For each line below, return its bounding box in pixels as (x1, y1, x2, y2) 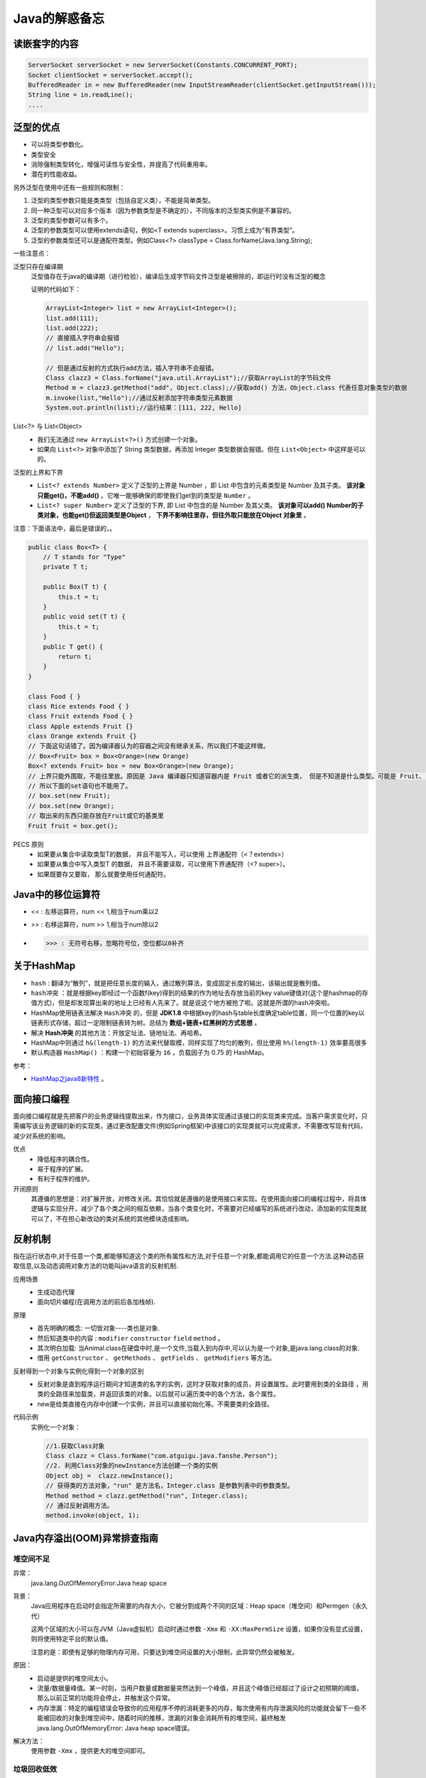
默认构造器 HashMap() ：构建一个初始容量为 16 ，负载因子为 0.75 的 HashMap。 (31, 1048, 268, 1057)
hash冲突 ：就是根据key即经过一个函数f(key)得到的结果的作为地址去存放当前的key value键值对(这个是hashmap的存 (31, 989, 368, 997)
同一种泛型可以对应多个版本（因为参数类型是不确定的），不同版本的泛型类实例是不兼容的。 (31, 206, 295, 215)
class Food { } (28, 692, 81, 701)
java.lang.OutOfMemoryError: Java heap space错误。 (37, 1723, 194, 1732)
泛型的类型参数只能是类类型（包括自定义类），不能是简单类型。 (31, 196, 214, 205)
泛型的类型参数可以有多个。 (31, 215, 112, 224)
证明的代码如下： (31, 285, 81, 294)
